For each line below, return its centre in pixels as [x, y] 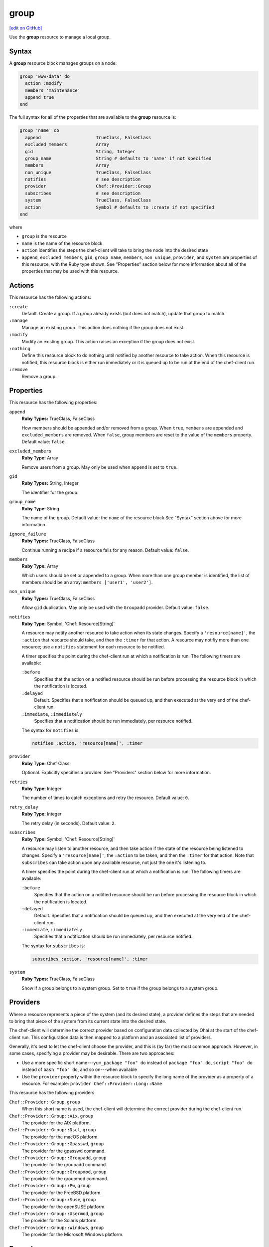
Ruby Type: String [41, 508]
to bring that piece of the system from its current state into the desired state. [88, 1021]
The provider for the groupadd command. [64, 1165]
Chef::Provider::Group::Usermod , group [57, 1214]
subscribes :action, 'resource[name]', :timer [90, 959]
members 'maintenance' [53, 90]
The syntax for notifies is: [51, 730]
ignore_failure [28, 534]
